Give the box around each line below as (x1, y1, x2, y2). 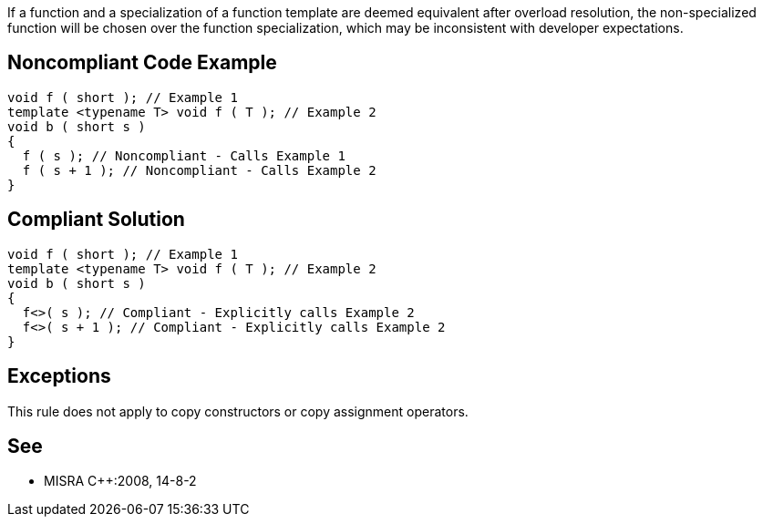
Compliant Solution (7, 208, 185, 231)
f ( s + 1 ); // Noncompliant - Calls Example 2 (22, 162, 376, 178)
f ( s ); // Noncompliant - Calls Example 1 (22, 148, 345, 163)
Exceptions (7, 365, 111, 388)
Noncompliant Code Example (7, 51, 277, 75)
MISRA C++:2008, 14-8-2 (44, 473, 197, 489)
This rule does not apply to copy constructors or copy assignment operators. (7, 403, 469, 419)
